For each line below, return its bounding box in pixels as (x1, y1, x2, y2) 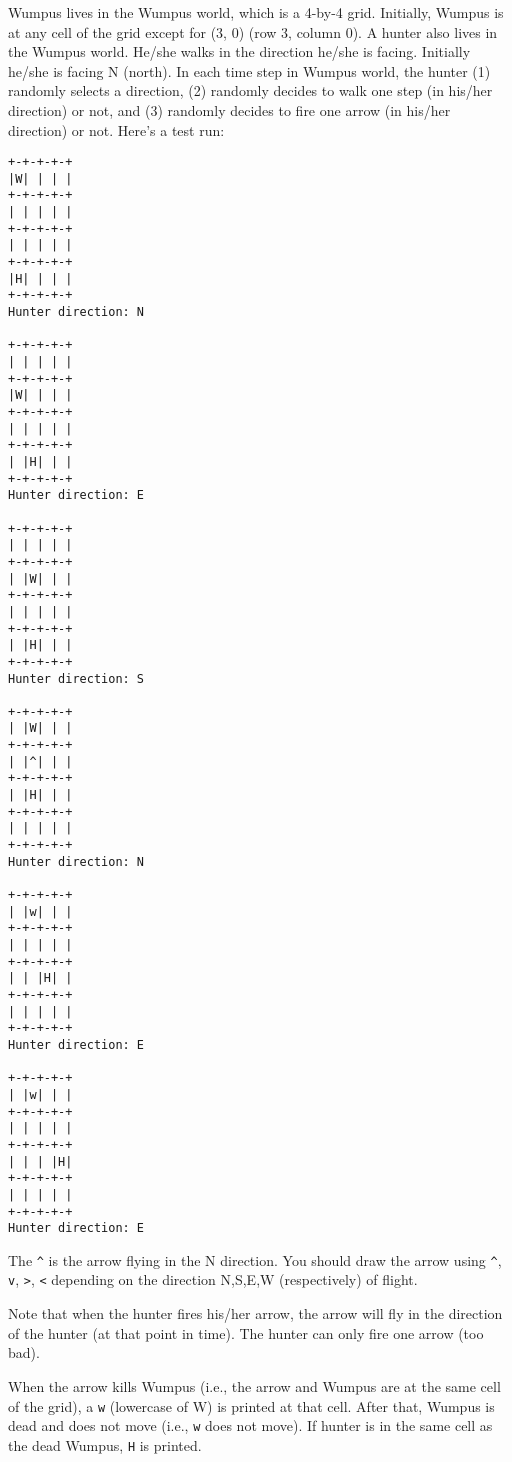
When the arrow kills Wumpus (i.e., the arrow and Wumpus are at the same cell (8, 1375, 501, 1396)
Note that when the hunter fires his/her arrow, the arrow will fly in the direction (8, 1303, 503, 1324)
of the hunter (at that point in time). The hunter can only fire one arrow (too (8, 1322, 484, 1343)
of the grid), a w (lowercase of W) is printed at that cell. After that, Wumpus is (8, 1395, 495, 1416)
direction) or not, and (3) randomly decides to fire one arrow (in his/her (8, 99, 451, 120)
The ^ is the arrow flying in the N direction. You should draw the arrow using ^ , (8, 1249, 502, 1270)
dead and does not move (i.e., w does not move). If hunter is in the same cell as (8, 1415, 493, 1436)
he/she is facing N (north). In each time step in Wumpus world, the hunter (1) (8, 60, 491, 81)
